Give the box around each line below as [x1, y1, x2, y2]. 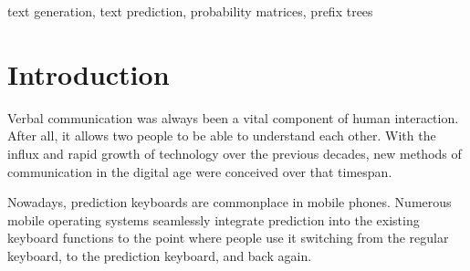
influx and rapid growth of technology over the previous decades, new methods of [7, 143, 462, 162]
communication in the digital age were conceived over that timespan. [7, 162, 392, 181]
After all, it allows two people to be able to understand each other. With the [7, 126, 436, 145]
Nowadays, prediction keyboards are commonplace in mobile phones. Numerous [7, 193, 452, 212]
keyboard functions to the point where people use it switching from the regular [7, 228, 449, 247]
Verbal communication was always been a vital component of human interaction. [7, 108, 459, 127]
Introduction [7, 55, 170, 92]
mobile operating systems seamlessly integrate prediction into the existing [7, 210, 420, 229]
